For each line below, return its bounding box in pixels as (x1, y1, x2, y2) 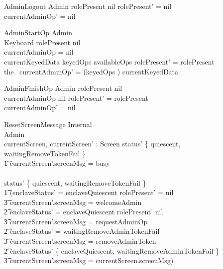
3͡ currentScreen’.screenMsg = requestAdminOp (4, 216, 148, 226)
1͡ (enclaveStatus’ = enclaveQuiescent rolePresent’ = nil (4, 187, 174, 198)
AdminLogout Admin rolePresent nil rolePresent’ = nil (4, 1, 172, 11)
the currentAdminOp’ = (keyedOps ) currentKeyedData (4, 66, 179, 76)
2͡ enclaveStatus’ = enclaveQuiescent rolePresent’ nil (4, 206, 163, 217)
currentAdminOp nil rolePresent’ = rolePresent (4, 92, 148, 103)
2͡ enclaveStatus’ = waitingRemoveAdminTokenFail (4, 226, 160, 236)
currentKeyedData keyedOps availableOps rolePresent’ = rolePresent (4, 56, 215, 67)
